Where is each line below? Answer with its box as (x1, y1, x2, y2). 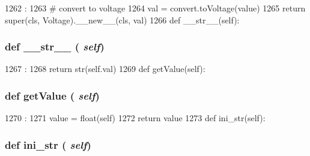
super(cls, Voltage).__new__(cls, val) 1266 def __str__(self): (5, 13, 240, 26)
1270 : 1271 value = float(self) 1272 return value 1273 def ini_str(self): (5, 112, 266, 124)
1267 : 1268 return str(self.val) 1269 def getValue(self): (5, 62, 205, 75)
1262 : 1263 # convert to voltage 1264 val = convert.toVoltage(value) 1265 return (5, 2, 306, 14)
